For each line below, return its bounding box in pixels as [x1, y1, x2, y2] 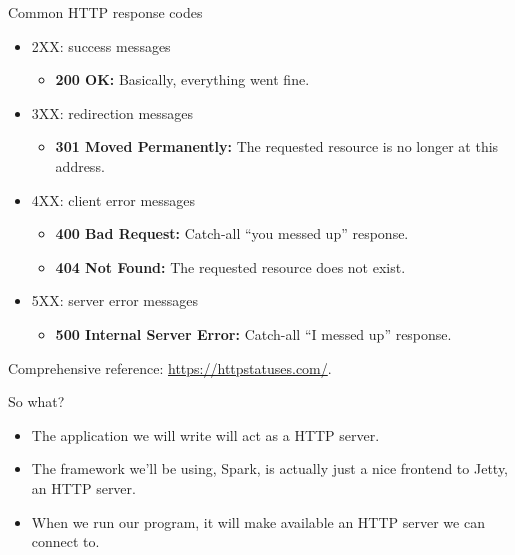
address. [55, 155, 105, 176]
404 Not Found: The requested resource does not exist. [55, 256, 406, 277]
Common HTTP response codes [8, 2, 203, 22]
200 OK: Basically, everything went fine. [55, 69, 310, 90]
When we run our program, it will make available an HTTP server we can [31, 511, 485, 532]
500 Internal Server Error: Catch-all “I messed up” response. [55, 323, 452, 344]
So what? [8, 391, 65, 412]
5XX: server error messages [31, 290, 198, 311]
